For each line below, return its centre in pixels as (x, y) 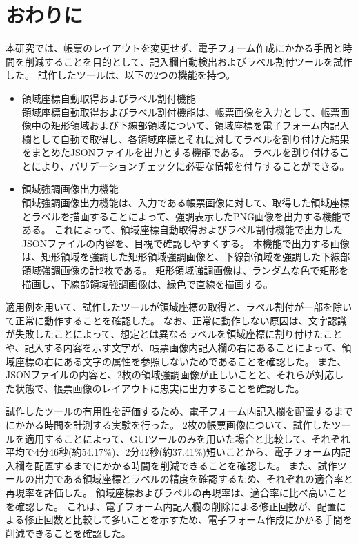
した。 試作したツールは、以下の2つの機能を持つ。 (121, 75)
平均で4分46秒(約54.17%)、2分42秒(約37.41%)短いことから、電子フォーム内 (173, 452)
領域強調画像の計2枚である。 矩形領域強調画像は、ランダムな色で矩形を (185, 270)
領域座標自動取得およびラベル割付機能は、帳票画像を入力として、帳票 (181, 111)
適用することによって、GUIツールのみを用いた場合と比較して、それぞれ (187, 438)
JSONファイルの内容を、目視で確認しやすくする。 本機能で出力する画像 (186, 243)
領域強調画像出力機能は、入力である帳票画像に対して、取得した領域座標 (186, 203)
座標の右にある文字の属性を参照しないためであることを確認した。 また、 (181, 361)
